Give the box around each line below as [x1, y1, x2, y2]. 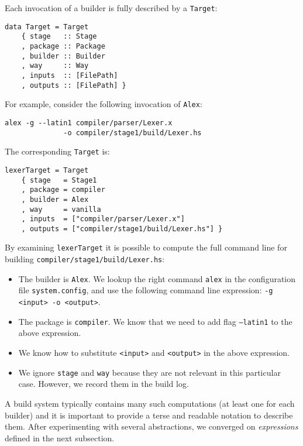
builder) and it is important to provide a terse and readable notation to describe [5, 409, 293, 421]
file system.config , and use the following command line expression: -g [18, 284, 273, 296]
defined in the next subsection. [5, 431, 115, 444]
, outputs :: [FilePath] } [21, 81, 126, 90]
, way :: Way [21, 61, 89, 70]
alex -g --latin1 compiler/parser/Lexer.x [5, 118, 173, 127]
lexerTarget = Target [5, 166, 89, 174]
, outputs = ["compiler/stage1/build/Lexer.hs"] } [21, 224, 223, 233]
